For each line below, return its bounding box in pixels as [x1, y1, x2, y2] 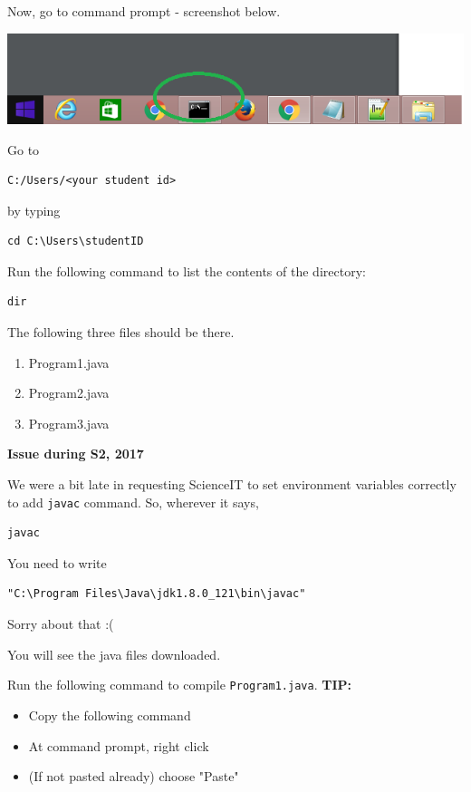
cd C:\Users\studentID [7, 235, 144, 248]
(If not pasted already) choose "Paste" [28, 767, 239, 786]
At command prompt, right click [28, 736, 209, 755]
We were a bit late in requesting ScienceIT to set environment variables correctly [7, 475, 457, 494]
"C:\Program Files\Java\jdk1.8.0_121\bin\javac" [7, 587, 306, 601]
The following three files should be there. [7, 323, 235, 342]
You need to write [7, 553, 107, 572]
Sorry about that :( [7, 614, 114, 633]
